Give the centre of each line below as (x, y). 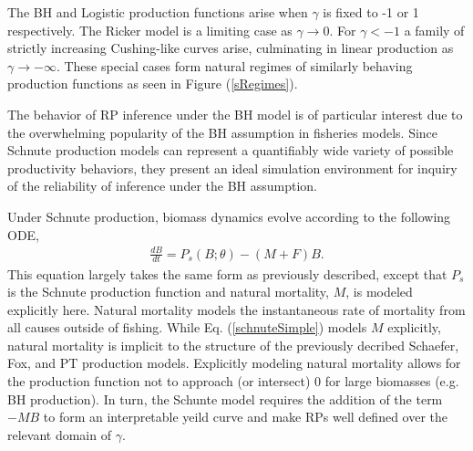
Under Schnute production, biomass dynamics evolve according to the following (229, 216)
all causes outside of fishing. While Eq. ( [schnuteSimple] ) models (187, 327)
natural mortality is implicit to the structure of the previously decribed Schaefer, (233, 345)
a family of (434, 30)
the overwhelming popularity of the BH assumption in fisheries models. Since (223, 132)
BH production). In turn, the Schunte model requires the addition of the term (225, 399)
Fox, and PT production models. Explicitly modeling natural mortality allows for (234, 363)
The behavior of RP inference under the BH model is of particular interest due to (235, 114)
